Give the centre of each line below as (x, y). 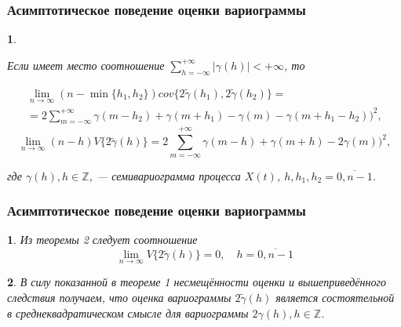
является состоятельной (335, 298)
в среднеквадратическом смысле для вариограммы (128, 312)
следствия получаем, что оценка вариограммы (119, 298)
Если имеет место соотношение (86, 65)
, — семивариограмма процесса (165, 175)
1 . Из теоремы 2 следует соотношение (102, 240)
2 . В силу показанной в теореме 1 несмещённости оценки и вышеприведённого (197, 282)
